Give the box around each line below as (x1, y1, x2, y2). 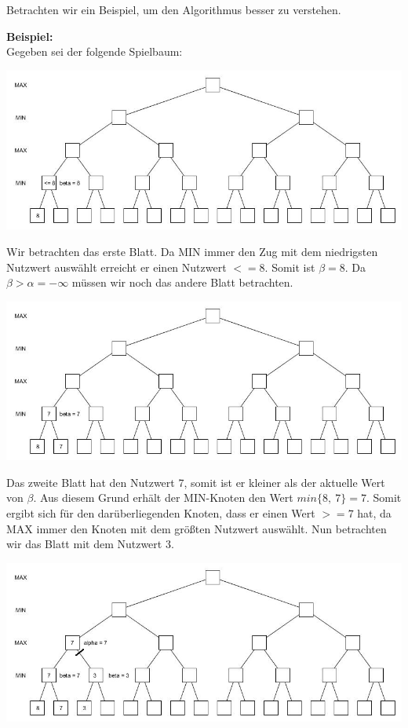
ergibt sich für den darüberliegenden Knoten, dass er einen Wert (6, 505, 315, 521)
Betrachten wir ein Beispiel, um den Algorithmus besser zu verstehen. (6, 2, 341, 17)
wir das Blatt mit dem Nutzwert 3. (6, 536, 174, 552)
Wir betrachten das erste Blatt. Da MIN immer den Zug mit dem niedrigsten (6, 243, 378, 259)
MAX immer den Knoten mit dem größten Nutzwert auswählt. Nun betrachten (6, 520, 387, 536)
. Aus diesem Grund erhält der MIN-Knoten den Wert (33, 489, 293, 506)
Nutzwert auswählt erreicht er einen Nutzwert (6, 258, 227, 275)
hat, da (357, 505, 392, 521)
